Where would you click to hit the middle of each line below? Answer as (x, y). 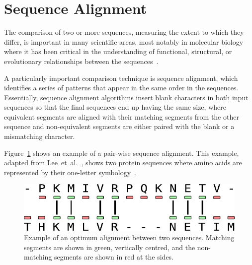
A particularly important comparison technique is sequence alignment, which (121, 78)
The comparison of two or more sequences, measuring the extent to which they (124, 32)
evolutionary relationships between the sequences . (81, 61)
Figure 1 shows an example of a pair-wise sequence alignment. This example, (122, 153)
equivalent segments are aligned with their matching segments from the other (122, 116)
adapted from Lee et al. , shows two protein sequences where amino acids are (123, 163)
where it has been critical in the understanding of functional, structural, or (118, 51)
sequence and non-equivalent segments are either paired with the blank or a (119, 126)
